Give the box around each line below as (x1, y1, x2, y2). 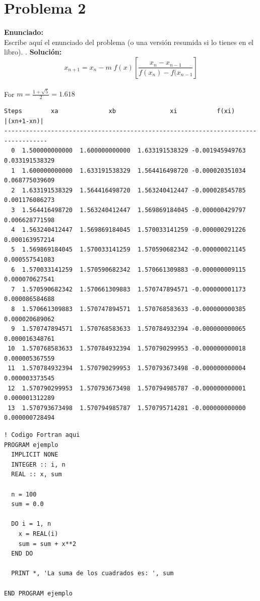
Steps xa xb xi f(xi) (4, 108, 235, 115)
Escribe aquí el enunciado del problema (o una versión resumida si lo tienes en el (4, 36, 253, 47)
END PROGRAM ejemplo (4, 589, 73, 597)
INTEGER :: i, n (11, 461, 66, 468)
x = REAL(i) (18, 530, 58, 537)
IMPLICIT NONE (11, 451, 58, 459)
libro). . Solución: (4, 46, 62, 57)
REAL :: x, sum (11, 471, 62, 478)
